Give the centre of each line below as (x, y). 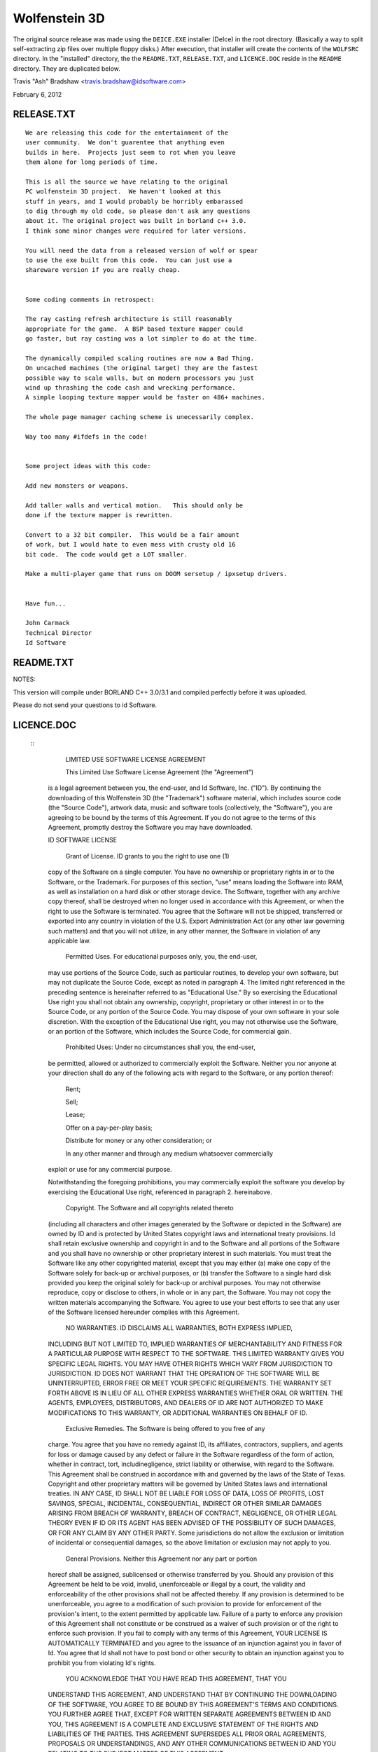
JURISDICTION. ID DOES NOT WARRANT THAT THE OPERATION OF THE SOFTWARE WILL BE (184, 1374)
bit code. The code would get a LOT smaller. (107, 554)
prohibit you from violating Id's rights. (102, 1663)
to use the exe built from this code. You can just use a (129, 260)
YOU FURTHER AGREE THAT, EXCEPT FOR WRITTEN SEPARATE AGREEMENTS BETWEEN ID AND (190, 1714)
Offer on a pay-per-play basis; (109, 1128)
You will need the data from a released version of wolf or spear (142, 250)
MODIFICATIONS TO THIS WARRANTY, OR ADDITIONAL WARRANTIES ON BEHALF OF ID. (178, 1413)
